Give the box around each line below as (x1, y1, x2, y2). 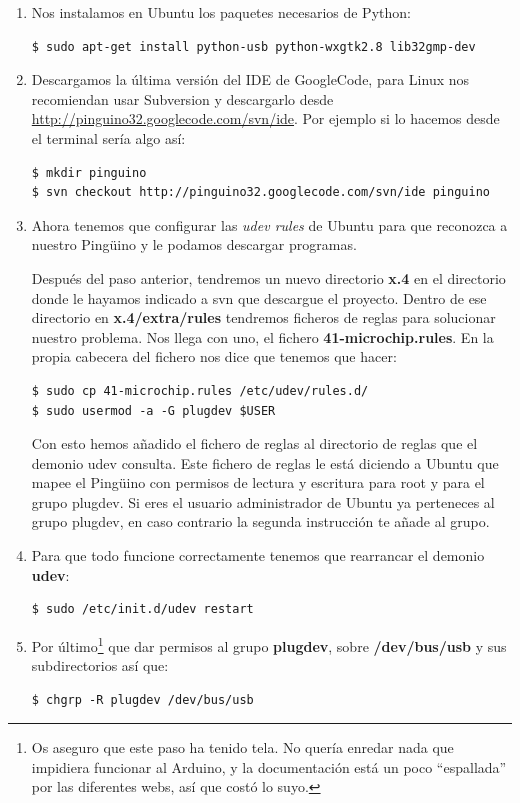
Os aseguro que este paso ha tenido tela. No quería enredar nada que (31, 737, 454, 758)
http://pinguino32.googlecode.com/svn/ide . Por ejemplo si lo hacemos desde (31, 108, 500, 129)
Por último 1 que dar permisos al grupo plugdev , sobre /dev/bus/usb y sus (31, 632, 507, 656)
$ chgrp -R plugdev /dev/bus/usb (31, 692, 254, 707)
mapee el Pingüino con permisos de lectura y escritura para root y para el (31, 472, 485, 493)
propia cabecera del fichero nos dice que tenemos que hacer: (31, 346, 397, 367)
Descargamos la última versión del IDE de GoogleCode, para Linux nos (31, 69, 470, 90)
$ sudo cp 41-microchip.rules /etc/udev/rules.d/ (31, 383, 369, 398)
